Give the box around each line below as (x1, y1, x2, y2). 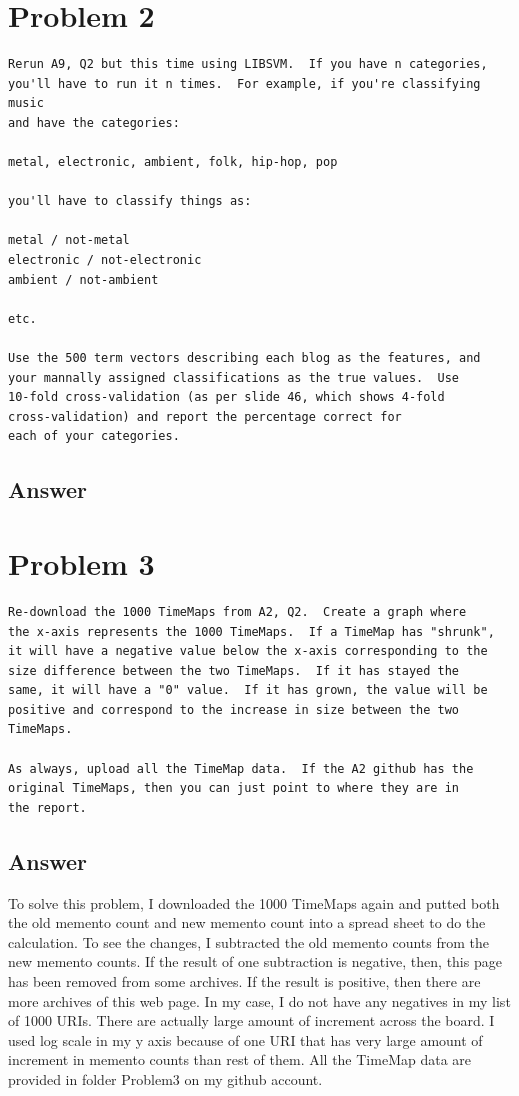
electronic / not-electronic (8, 253, 202, 268)
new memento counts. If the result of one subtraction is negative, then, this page (8, 951, 502, 972)
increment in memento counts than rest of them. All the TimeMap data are (8, 1049, 472, 1070)
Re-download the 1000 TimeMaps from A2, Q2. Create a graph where (8, 604, 467, 619)
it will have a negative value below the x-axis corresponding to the (8, 644, 488, 659)
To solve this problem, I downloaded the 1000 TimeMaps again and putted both (8, 892, 500, 913)
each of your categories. (8, 429, 180, 444)
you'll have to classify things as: (8, 194, 252, 209)
